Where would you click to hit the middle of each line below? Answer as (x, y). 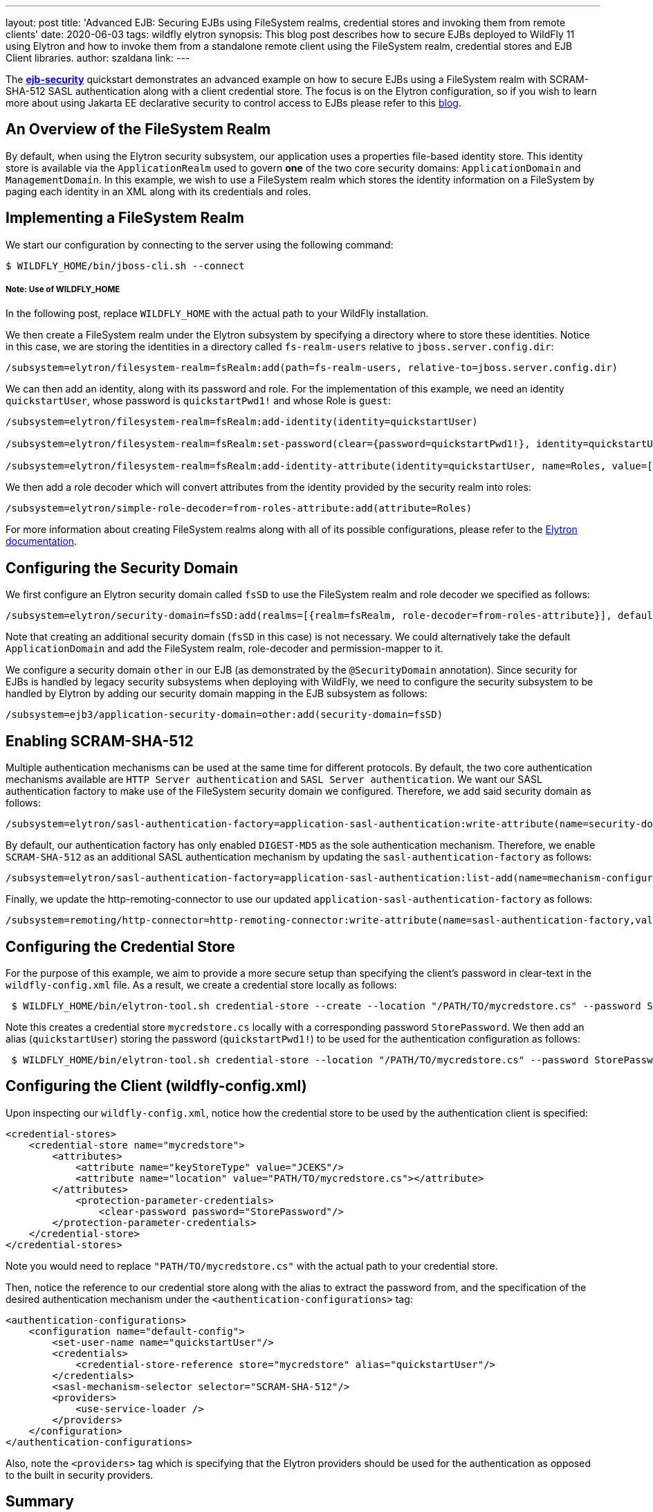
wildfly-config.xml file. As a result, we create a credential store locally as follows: (201, 985)
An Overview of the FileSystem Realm (138, 129)
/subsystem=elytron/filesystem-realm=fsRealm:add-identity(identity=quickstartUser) (242, 422)
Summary (40, 1502)
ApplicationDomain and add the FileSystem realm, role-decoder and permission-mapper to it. (224, 649)
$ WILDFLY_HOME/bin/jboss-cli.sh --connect (125, 265)
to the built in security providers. (80, 1475)
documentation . (42, 541)
